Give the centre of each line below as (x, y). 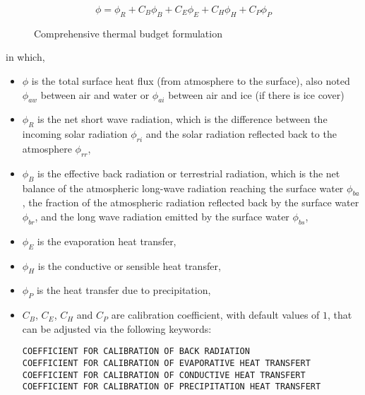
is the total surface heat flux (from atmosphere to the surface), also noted (191, 80)
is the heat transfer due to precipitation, (124, 290)
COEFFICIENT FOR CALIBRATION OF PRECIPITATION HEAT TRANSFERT (172, 387)
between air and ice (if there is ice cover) (256, 94)
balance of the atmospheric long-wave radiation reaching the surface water (183, 188)
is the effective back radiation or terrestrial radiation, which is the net (189, 173)
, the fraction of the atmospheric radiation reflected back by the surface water (191, 202)
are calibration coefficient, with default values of (215, 315)
